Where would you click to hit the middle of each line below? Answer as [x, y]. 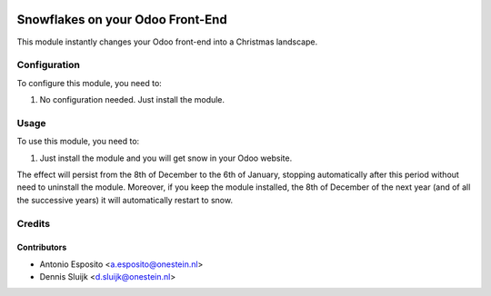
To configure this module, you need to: [90, 83]
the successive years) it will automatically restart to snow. [125, 200]
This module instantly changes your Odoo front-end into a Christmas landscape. [167, 42]
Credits [33, 223]
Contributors [42, 247]
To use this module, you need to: [78, 142]
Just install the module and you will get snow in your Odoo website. [166, 158]
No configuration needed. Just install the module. [132, 100]
